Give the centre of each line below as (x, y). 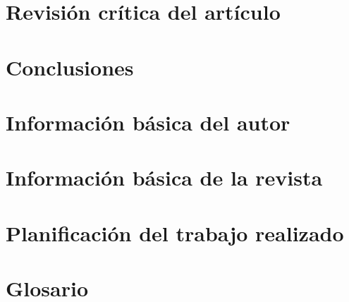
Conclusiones (70, 67)
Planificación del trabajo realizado (175, 232)
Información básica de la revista (164, 177)
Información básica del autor (148, 122)
